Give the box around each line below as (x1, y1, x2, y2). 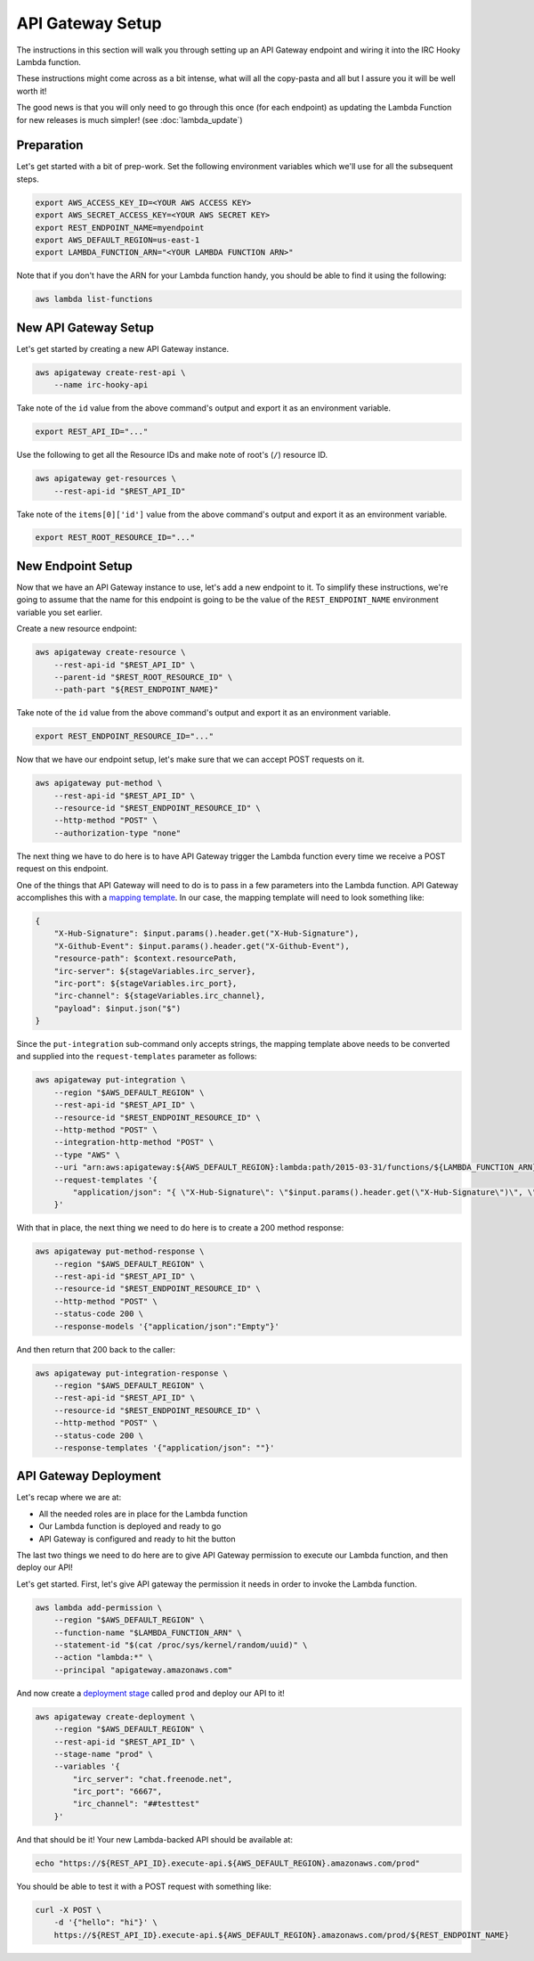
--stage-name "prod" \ (53, 1749, 153, 1759)
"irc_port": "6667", (72, 1786, 163, 1797)
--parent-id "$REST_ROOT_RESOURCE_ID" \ (53, 672, 233, 682)
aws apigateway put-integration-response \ (35, 1368, 229, 1378)
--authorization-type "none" (53, 828, 182, 838)
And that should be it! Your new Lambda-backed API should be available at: (16, 1834, 294, 1844)
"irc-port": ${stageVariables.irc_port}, (53, 978, 238, 988)
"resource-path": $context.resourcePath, (53, 953, 238, 964)
